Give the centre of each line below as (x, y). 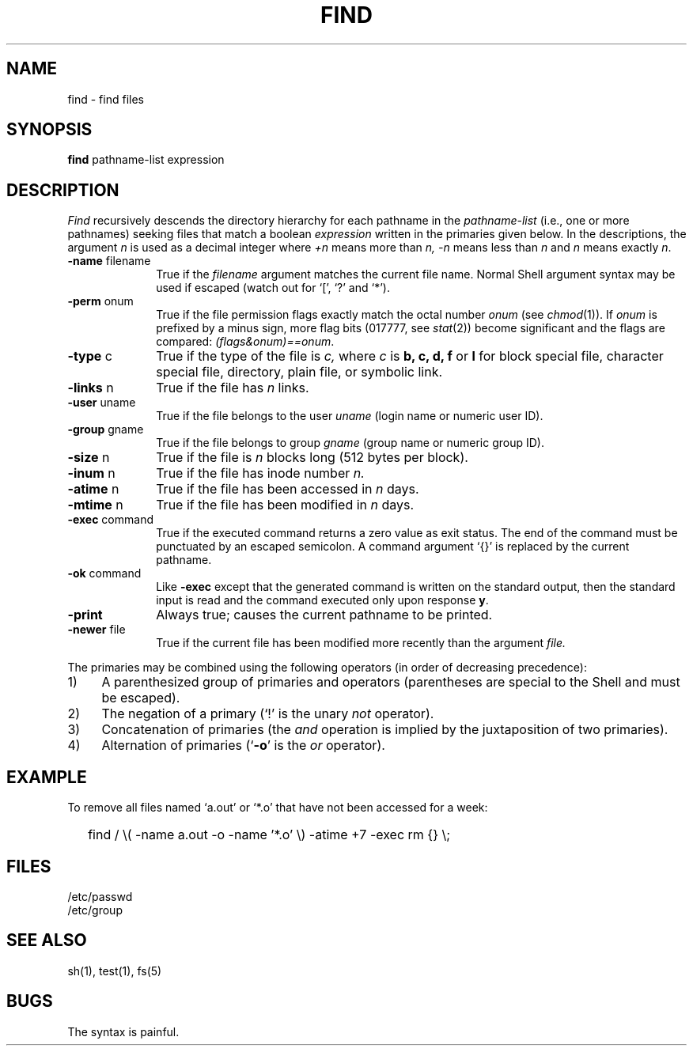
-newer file (97, 630)
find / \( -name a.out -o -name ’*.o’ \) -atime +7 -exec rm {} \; (269, 835)
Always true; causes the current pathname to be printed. (324, 615)
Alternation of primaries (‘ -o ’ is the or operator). (243, 745)
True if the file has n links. (233, 388)
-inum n (91, 473)
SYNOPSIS (49, 130)
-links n (91, 388)
